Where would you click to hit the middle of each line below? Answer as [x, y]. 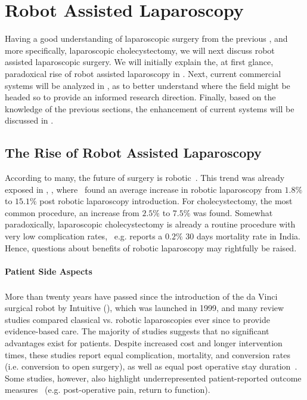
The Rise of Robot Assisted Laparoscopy [133, 153]
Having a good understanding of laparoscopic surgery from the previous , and [146, 39]
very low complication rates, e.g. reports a [84, 236]
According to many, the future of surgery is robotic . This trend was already [145, 178]
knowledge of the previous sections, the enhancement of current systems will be [150, 108]
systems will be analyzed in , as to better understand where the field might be [148, 85]
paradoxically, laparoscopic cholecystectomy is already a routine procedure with [150, 224]
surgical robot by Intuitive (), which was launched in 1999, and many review [145, 308]
